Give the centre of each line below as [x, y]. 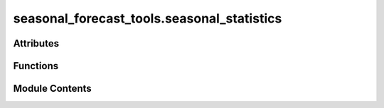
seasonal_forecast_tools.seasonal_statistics [148, 18]
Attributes [36, 43]
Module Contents [52, 89]
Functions [36, 66]
